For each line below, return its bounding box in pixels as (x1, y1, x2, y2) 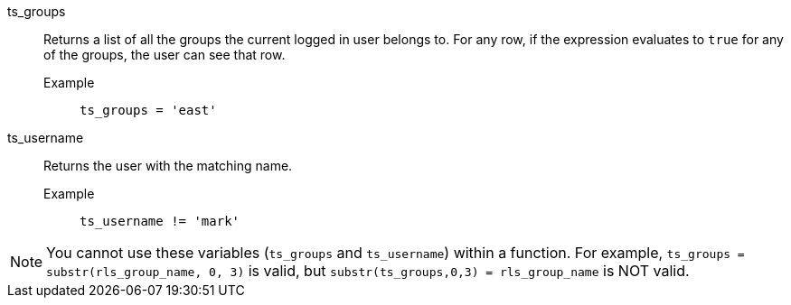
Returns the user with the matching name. (43, 158, 293, 173)
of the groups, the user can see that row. (43, 47, 286, 62)
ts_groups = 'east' (80, 103, 217, 117)
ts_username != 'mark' (80, 214, 240, 228)
